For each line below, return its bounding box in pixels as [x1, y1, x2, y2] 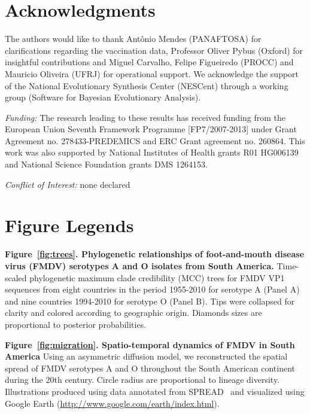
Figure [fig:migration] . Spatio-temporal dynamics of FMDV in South [5, 338, 295, 351]
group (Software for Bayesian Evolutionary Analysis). [5, 91, 201, 103]
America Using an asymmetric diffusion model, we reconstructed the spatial [5, 350, 288, 363]
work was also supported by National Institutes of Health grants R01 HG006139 [5, 146, 299, 159]
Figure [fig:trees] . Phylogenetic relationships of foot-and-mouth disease [5, 248, 305, 260]
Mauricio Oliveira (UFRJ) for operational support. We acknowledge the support [5, 67, 299, 80]
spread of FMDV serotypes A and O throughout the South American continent [5, 361, 295, 374]
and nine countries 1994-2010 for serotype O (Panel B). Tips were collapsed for [5, 294, 295, 307]
